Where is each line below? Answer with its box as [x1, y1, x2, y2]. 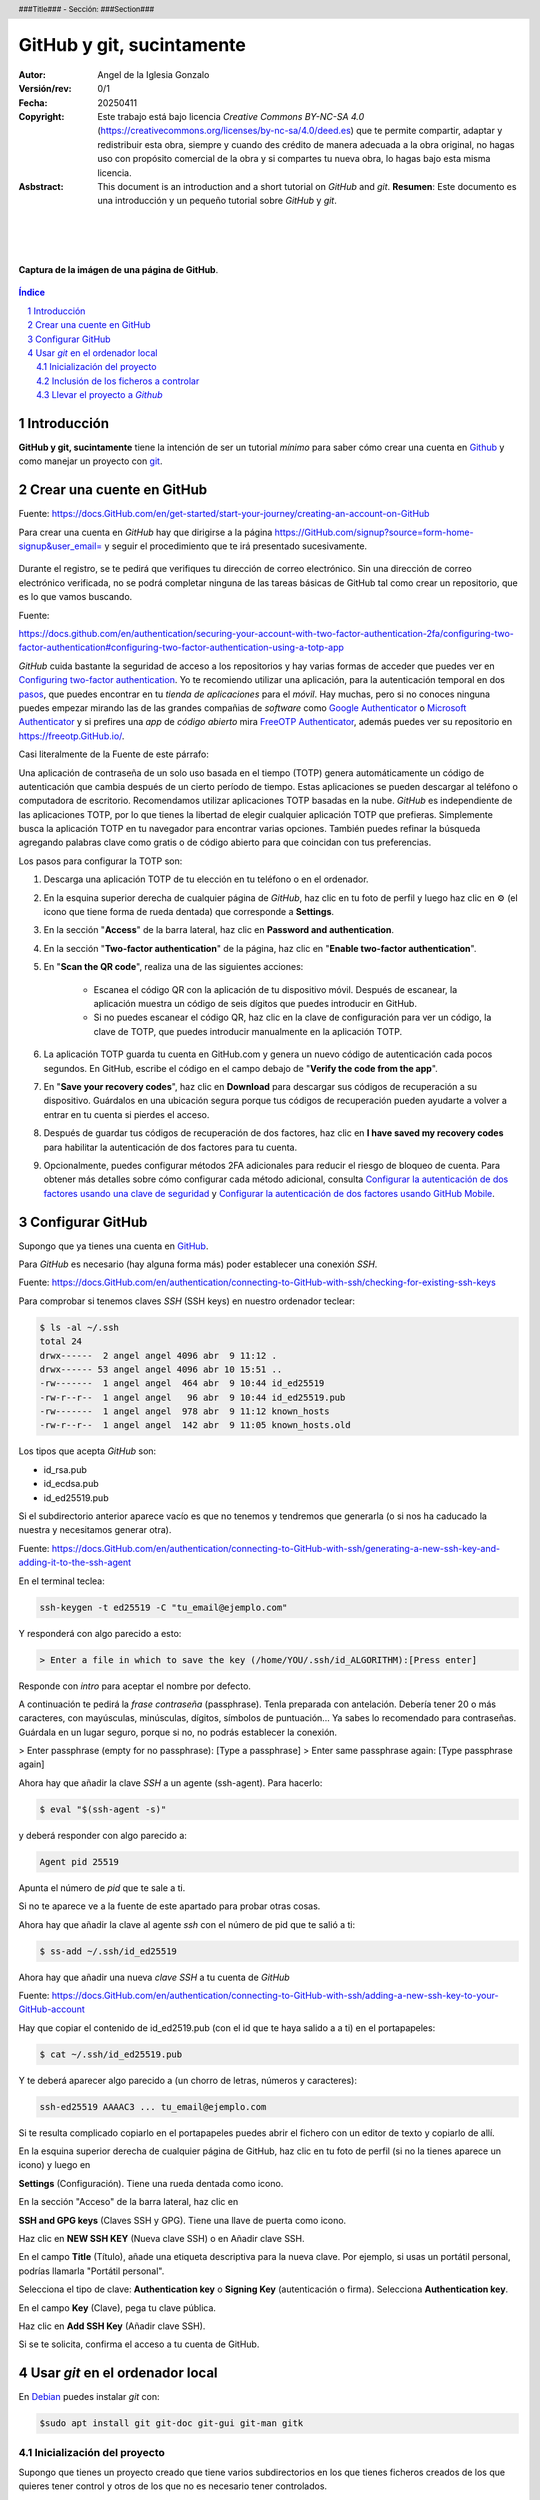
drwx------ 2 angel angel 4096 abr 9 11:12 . [39, 1350, 277, 1361]
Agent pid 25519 [39, 1856, 120, 1867]
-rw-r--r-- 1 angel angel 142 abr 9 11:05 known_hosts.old [39, 1420, 351, 1431]
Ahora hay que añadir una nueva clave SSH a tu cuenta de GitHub [18, 1971, 290, 1983]
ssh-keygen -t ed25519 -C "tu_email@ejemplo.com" [39, 1601, 288, 1613]
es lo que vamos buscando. [18, 591, 133, 603]
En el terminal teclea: [18, 1575, 105, 1587]
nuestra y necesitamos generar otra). [18, 1524, 172, 1536]
